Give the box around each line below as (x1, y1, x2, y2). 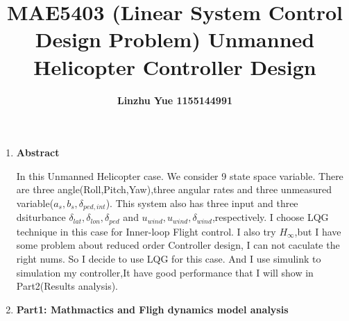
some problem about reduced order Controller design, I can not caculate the (16, 238, 340, 252)
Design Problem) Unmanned (35, 25, 315, 53)
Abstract (16, 145, 60, 160)
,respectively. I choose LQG (212, 210, 329, 224)
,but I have (294, 224, 341, 238)
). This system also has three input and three (105, 195, 298, 210)
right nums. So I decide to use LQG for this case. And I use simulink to (16, 251, 321, 265)
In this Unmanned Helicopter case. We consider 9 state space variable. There (16, 168, 343, 183)
